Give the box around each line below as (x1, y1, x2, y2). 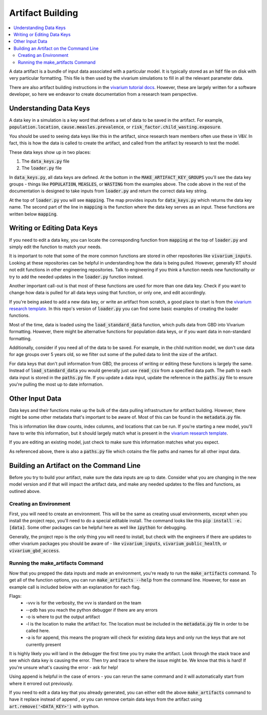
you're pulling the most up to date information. (9, 381, 104, 387)
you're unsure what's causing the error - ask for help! (9, 664, 118, 670)
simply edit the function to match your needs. (9, 244, 102, 250)
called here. (26, 627, 50, 633)
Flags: (9, 593, 22, 599)
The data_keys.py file (21, 158, 70, 164)
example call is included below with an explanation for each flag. (9, 584, 141, 590)
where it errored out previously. (9, 680, 74, 686)
